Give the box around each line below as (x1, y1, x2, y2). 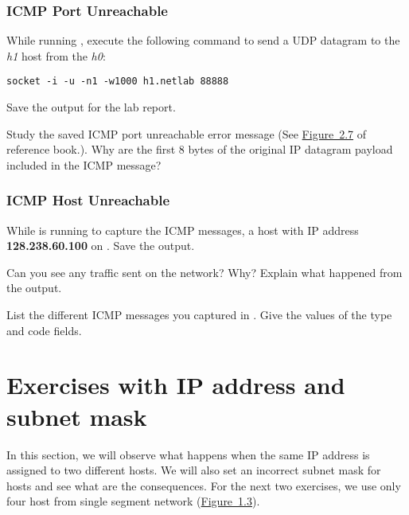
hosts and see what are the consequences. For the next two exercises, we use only (6, 477, 401, 494)
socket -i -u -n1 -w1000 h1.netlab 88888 (6, 76, 229, 88)
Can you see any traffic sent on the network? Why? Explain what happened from (6, 263, 403, 280)
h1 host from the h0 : (6, 47, 106, 64)
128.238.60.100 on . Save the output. (6, 237, 195, 254)
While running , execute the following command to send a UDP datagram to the (6, 32, 400, 49)
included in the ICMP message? (6, 156, 162, 173)
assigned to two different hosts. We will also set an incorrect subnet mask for (6, 462, 381, 478)
